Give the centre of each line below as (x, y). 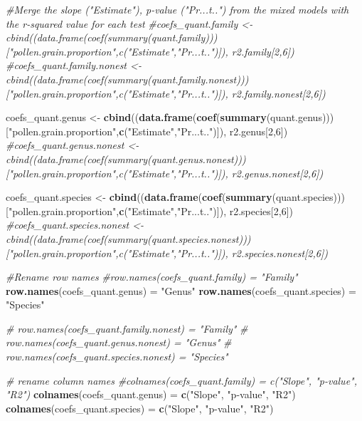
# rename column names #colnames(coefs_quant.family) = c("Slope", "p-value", (181, 380)
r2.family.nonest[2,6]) (278, 93)
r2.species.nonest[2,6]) (280, 253)
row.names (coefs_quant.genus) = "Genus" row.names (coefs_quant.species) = (181, 290)
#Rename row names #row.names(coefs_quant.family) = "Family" (152, 277)
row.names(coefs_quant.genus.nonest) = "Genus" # (119, 342)
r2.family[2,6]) (263, 51)
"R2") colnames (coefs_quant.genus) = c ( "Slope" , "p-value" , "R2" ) (151, 394)
